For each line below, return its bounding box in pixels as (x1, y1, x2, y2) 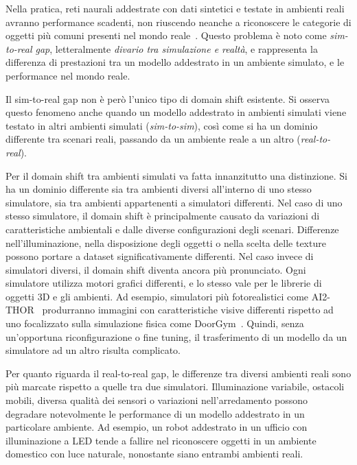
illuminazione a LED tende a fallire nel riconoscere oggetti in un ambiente (5, 433, 316, 447)
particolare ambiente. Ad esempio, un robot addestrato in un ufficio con (5, 420, 308, 434)
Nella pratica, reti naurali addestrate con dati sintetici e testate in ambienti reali (5, 1, 345, 15)
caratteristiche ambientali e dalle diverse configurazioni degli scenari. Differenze (5, 222, 339, 236)
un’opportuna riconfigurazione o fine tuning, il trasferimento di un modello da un (5, 329, 347, 344)
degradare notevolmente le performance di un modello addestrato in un (5, 406, 305, 420)
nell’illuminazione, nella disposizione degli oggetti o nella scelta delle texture (5, 235, 326, 250)
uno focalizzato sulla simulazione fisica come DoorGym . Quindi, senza (5, 316, 304, 331)
